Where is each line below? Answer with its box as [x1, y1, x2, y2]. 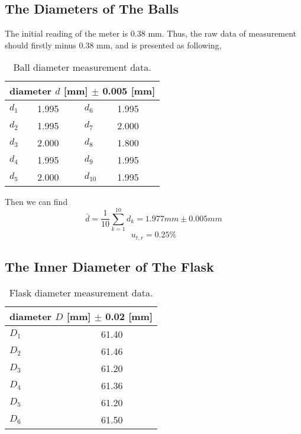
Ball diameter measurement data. [13, 60, 151, 74]
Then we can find [5, 195, 68, 208]
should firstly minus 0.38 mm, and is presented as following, [5, 38, 222, 51]
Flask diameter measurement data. [9, 285, 153, 299]
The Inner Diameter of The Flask [5, 257, 214, 275]
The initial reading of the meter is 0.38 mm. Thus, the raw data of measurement [5, 27, 297, 40]
